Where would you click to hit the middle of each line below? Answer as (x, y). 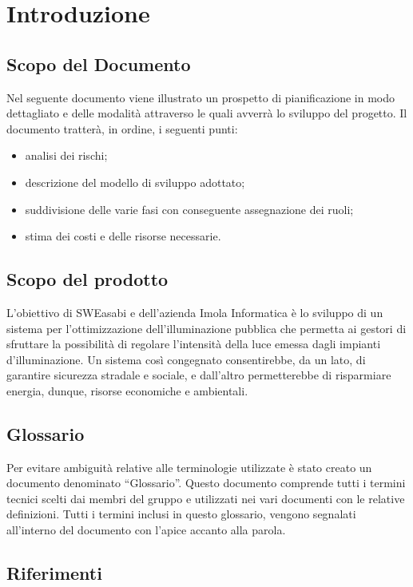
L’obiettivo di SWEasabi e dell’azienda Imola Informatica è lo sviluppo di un (195, 312)
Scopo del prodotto (87, 279)
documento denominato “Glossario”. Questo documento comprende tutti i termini (206, 483)
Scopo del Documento (99, 63)
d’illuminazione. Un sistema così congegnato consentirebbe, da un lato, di (186, 359)
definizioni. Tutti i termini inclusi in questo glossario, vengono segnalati (181, 514)
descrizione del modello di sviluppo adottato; (135, 182)
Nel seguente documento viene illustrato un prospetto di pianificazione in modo (201, 97)
